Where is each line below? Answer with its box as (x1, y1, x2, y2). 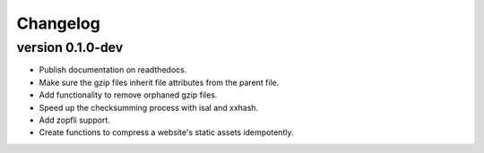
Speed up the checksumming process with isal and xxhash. (39, 102, 259, 113)
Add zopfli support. (39, 115, 111, 125)
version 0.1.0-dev (16, 39, 124, 55)
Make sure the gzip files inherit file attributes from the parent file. (39, 77, 280, 88)
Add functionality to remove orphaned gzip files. (39, 89, 218, 100)
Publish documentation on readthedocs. (39, 64, 187, 75)
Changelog (16, 13, 100, 33)
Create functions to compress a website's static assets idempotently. (39, 127, 294, 138)
